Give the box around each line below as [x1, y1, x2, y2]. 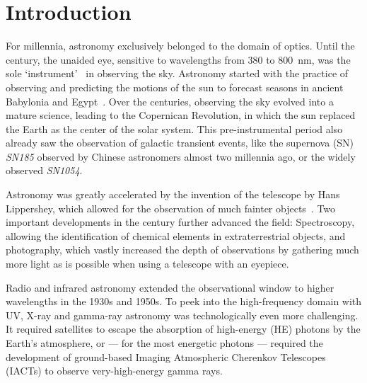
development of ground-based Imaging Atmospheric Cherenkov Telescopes [6, 349, 326, 364]
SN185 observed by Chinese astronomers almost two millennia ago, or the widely [6, 149, 356, 164]
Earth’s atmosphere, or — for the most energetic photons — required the [6, 336, 323, 350]
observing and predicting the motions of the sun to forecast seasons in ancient [6, 79, 344, 94]
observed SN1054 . [6, 163, 83, 178]
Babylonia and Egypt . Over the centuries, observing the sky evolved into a [6, 93, 334, 108]
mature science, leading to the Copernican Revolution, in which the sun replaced [6, 108, 356, 122]
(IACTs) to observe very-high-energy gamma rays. [6, 363, 223, 378]
